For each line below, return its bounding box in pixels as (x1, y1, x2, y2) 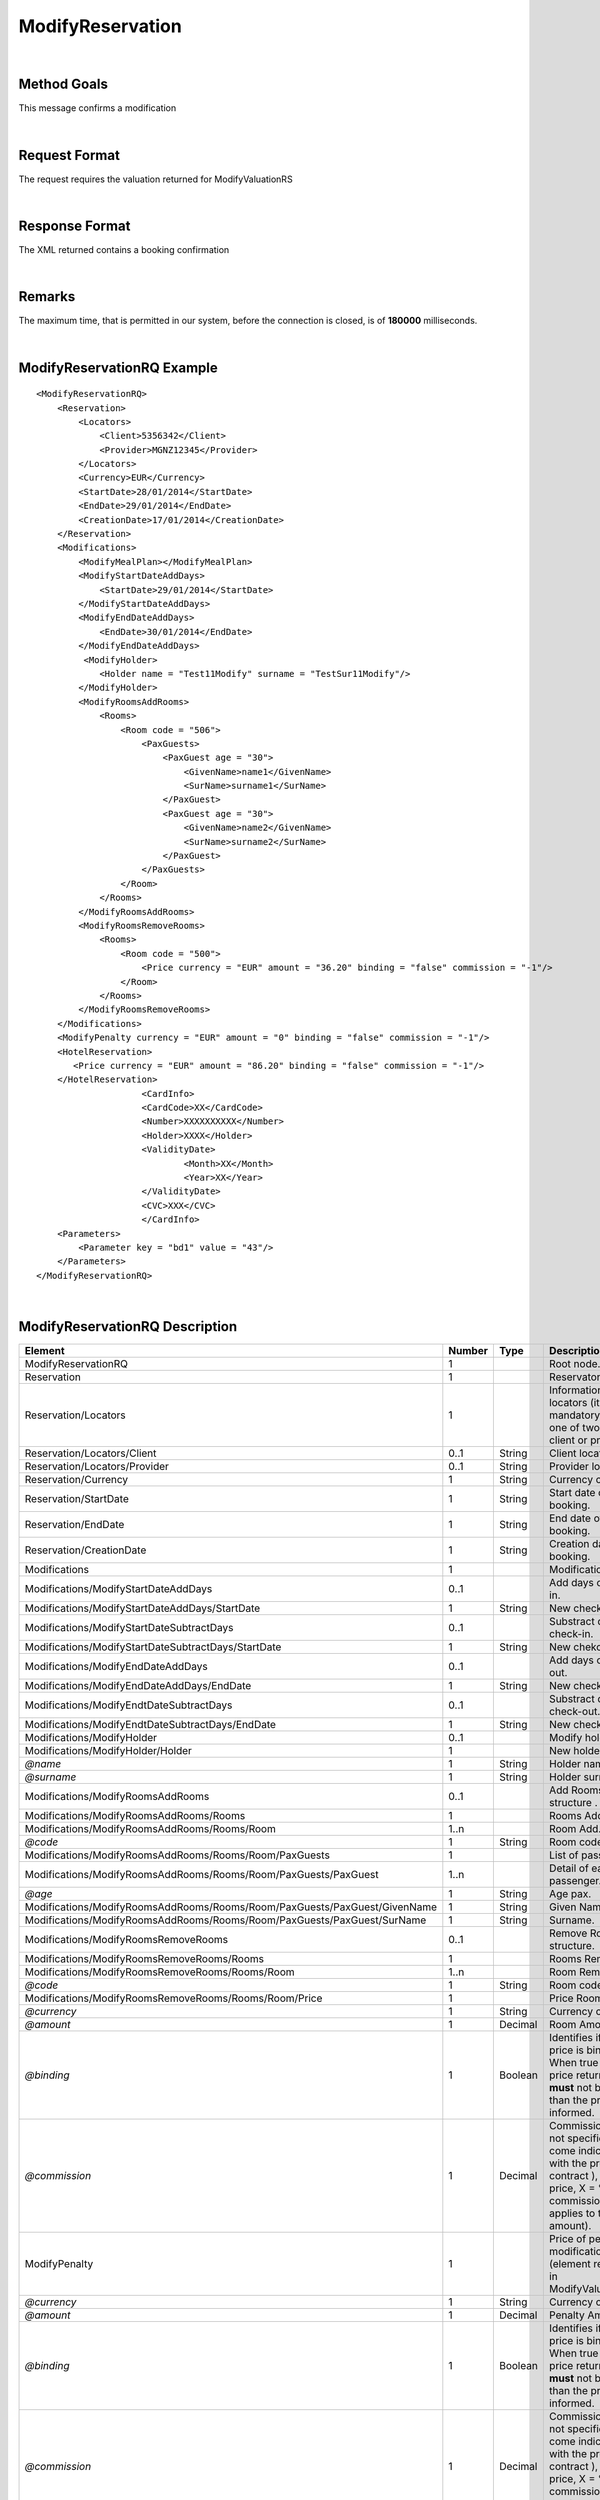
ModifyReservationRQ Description (18, 1318, 238, 1335)
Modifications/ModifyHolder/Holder (24, 1744, 192, 1758)
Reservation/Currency (24, 1473, 129, 1487)
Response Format (18, 217, 131, 234)
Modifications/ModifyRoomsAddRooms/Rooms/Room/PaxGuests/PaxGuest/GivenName (24, 1900, 438, 1914)
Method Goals (18, 76, 109, 93)
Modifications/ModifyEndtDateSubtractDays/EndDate (24, 1718, 277, 1732)
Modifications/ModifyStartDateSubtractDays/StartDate (24, 1640, 282, 1654)
